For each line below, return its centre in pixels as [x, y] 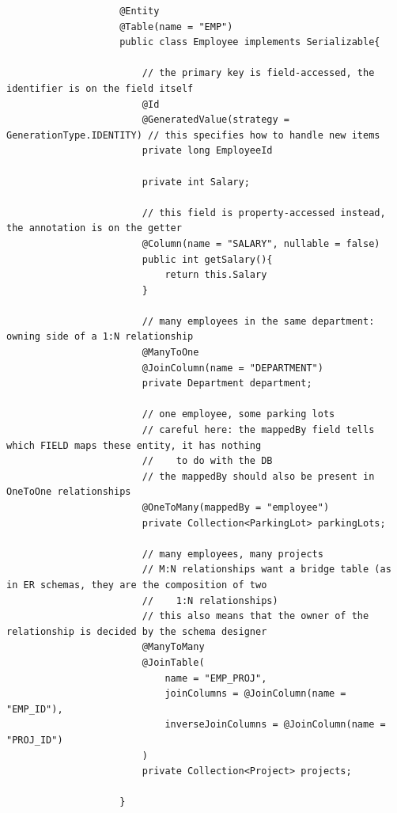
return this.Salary [216, 275]
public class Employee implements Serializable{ [250, 42]
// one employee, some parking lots [238, 414]
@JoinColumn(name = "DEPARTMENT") [233, 368]
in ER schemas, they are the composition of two [137, 585]
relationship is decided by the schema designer [137, 631]
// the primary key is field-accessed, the [258, 73]
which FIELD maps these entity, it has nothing [134, 445]
